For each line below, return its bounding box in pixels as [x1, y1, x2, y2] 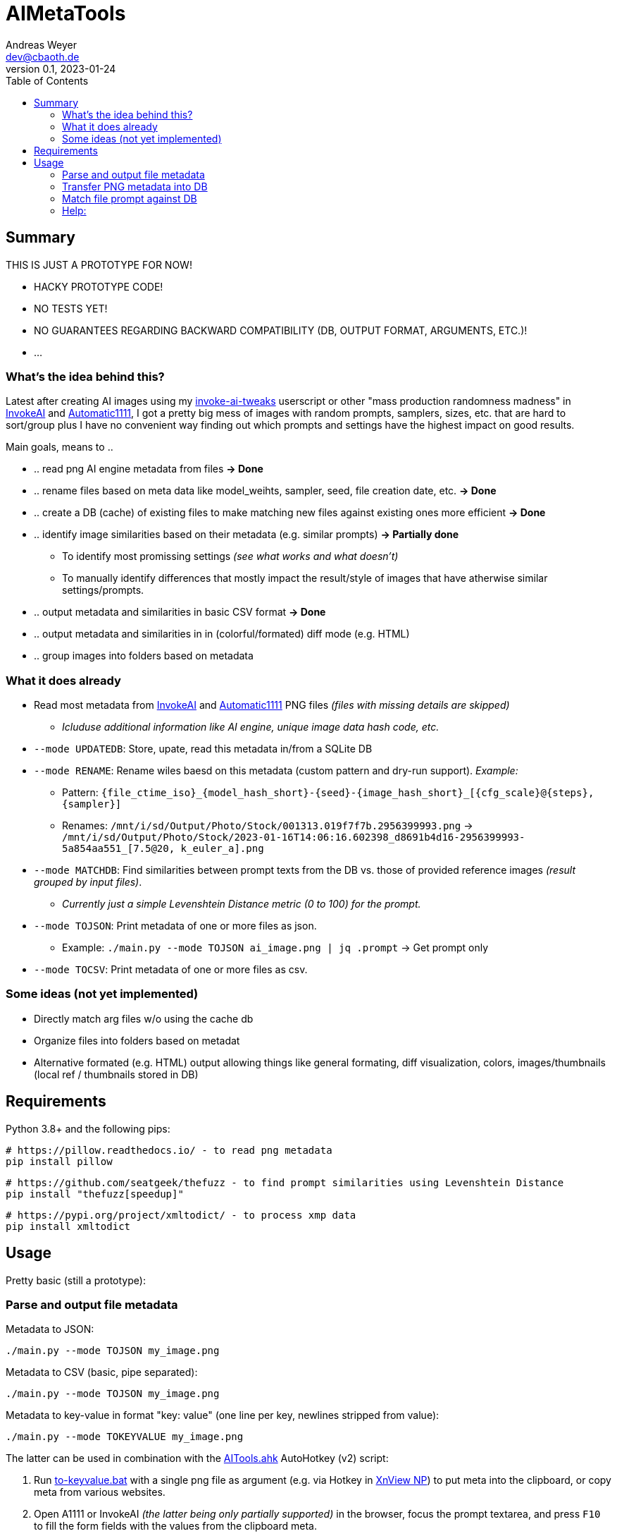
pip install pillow [6, 1155, 113, 1167]
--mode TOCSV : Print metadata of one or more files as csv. [34, 963, 308, 976]
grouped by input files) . [34, 876, 142, 889]
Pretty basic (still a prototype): [6, 1274, 146, 1286]
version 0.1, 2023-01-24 [6, 62, 116, 75]
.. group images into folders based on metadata [34, 650, 254, 662]
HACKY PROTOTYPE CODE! [34, 280, 163, 293]
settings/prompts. [62, 584, 144, 597]
